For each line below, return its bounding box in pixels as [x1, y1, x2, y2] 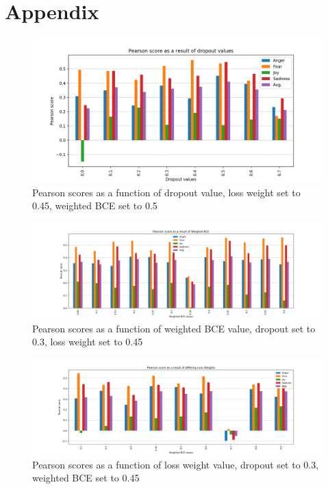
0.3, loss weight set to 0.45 [32, 334, 143, 349]
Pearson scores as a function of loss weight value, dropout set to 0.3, [32, 457, 319, 471]
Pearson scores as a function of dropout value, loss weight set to [32, 185, 301, 199]
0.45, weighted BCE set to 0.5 [32, 198, 157, 213]
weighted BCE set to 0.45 [32, 471, 140, 485]
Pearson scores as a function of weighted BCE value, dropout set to [32, 321, 316, 335]
